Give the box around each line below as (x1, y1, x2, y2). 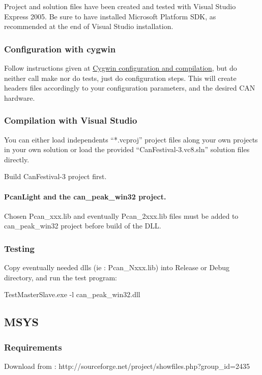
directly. (4, 154, 30, 164)
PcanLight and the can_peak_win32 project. (4, 191, 166, 201)
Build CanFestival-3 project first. (4, 171, 107, 182)
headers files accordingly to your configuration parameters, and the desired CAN (4, 82, 255, 93)
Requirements (4, 340, 62, 353)
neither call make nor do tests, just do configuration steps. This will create (4, 72, 237, 83)
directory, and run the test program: (4, 272, 117, 282)
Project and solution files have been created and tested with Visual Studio (4, 1, 236, 11)
